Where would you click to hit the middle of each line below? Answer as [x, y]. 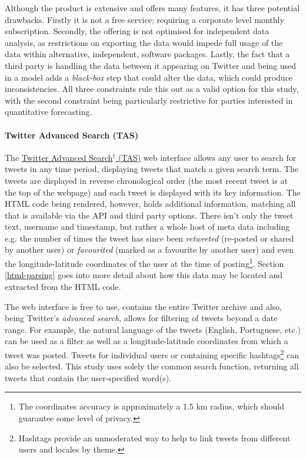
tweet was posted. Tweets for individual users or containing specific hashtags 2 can [152, 354]
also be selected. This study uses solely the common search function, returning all [152, 366]
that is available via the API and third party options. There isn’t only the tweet [149, 215]
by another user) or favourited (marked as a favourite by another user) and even [149, 250]
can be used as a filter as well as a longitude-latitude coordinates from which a [147, 341]
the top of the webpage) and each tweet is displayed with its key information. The [153, 192]
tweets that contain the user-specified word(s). [88, 377]
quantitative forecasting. [49, 112]
